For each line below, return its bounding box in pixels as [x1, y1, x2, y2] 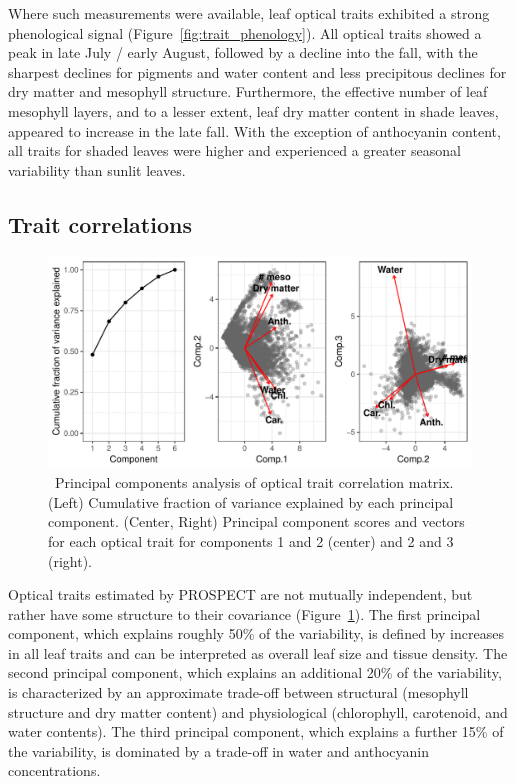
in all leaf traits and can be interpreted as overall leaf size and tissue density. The [8, 642, 508, 663]
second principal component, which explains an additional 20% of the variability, [8, 662, 502, 683]
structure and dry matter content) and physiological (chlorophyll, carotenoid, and [8, 701, 508, 722]
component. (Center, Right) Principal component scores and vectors [48, 511, 465, 532]
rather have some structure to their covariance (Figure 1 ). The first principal [8, 603, 481, 624]
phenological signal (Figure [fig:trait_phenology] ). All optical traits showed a [8, 22, 482, 43]
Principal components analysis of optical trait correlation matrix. [54, 472, 454, 493]
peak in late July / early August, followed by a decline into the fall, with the [8, 42, 478, 63]
